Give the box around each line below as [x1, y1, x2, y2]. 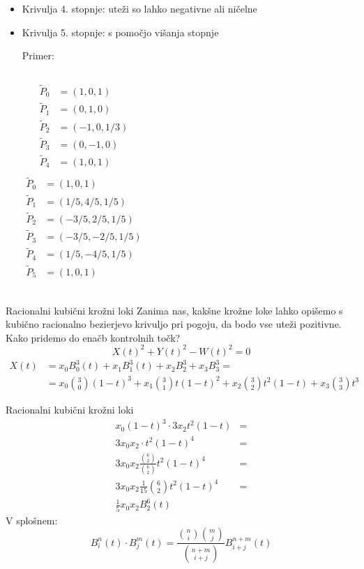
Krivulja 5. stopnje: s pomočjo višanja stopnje [22, 24, 219, 39]
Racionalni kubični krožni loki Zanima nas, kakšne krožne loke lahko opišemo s [6, 303, 343, 317]
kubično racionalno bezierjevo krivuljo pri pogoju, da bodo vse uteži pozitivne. [6, 317, 342, 331]
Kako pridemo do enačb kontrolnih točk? [6, 330, 181, 344]
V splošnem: [6, 513, 58, 527]
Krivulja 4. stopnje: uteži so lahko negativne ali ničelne [22, 1, 257, 15]
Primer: [22, 48, 54, 63]
